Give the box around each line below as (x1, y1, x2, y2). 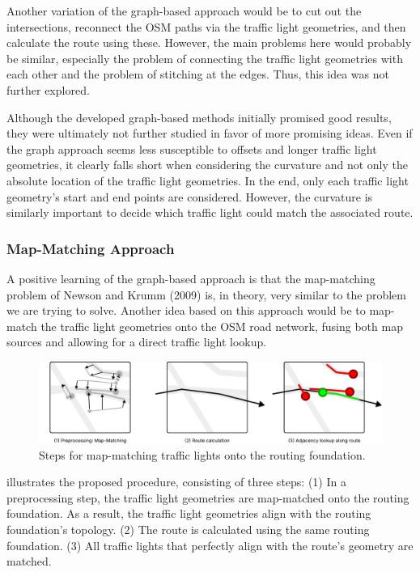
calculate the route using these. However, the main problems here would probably (6, 34, 412, 51)
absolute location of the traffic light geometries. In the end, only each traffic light (6, 172, 409, 189)
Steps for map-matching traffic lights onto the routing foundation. (39, 446, 366, 463)
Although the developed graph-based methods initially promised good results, (6, 108, 392, 125)
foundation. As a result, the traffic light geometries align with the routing (6, 505, 371, 522)
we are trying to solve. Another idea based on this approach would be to (6, 302, 366, 319)
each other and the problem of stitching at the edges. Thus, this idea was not (6, 66, 389, 83)
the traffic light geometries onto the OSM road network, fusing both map (40, 317, 403, 334)
